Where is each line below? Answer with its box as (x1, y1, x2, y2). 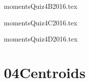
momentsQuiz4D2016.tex (4, 34, 78, 44)
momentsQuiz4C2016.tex (4, 17, 77, 27)
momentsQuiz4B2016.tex (4, 1, 77, 11)
